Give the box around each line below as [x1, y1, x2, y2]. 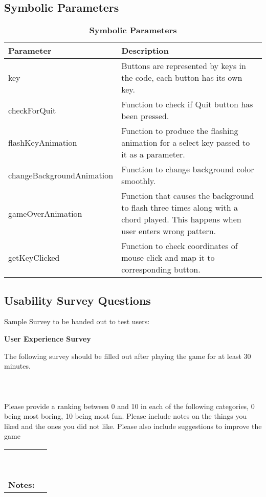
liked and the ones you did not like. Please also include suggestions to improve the [4, 420, 262, 431]
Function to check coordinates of [121, 240, 238, 252]
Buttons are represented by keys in [121, 60, 246, 72]
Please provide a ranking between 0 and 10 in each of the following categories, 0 [4, 400, 255, 411]
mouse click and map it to [121, 252, 215, 264]
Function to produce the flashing [121, 125, 238, 137]
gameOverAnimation [8, 207, 82, 219]
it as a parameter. [121, 148, 185, 161]
